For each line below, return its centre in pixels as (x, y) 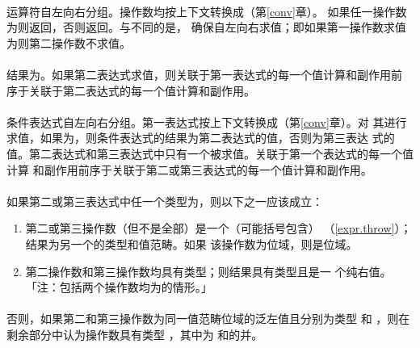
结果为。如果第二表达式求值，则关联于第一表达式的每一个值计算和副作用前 (204, 74)
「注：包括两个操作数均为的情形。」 (119, 287)
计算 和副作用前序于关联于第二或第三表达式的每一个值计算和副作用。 (189, 169)
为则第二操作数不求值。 (69, 42)
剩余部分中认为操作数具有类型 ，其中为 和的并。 (135, 334)
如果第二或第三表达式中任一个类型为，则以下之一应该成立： (165, 201)
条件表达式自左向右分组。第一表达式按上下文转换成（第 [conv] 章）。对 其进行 (207, 122)
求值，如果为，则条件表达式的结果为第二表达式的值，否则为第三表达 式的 (201, 138)
